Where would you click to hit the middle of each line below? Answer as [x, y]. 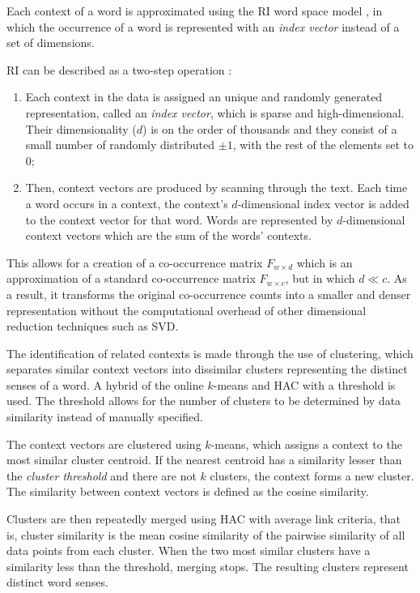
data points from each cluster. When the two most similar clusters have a [189, 550]
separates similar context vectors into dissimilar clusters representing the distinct [207, 369]
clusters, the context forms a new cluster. [312, 475]
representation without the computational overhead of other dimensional [187, 310]
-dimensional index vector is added [323, 203]
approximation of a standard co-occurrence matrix [131, 278]
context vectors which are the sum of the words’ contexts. [168, 235]
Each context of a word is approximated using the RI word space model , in [195, 11]
